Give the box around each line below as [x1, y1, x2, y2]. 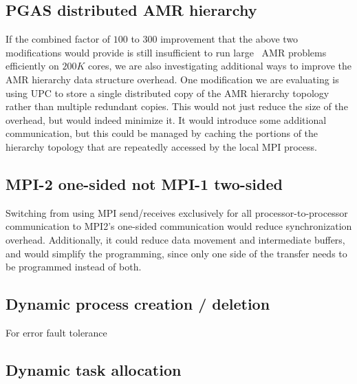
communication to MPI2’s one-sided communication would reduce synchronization [6, 219, 352, 233]
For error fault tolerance [6, 325, 107, 339]
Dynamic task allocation [6, 359, 182, 380]
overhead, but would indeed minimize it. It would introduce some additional [6, 112, 327, 127]
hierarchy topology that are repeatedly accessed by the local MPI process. [6, 139, 317, 153]
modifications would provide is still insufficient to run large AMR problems [6, 45, 327, 59]
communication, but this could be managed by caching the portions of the [6, 126, 318, 140]
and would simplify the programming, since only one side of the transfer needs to [6, 246, 347, 260]
